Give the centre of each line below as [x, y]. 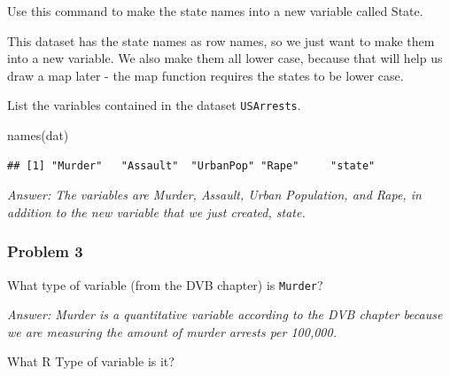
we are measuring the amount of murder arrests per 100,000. [172, 331]
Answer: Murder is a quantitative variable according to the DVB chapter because [225, 314]
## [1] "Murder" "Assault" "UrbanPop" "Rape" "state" [191, 165]
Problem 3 [45, 251]
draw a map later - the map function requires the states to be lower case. [206, 75]
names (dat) [38, 135]
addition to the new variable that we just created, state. [156, 211]
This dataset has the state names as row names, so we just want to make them [221, 40]
